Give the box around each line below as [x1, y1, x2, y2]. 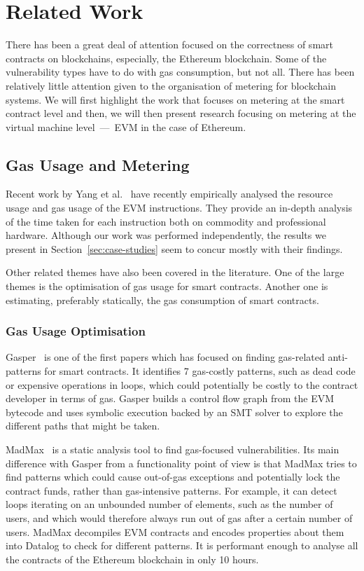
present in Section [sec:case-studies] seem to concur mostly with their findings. [6, 241, 343, 256]
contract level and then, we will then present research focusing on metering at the [6, 106, 356, 121]
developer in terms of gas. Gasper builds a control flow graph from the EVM [6, 391, 335, 406]
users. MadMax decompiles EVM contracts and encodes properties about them [6, 524, 344, 539]
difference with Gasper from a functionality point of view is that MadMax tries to [6, 455, 357, 470]
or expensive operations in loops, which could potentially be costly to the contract [6, 377, 358, 392]
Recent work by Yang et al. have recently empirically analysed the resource [6, 186, 333, 201]
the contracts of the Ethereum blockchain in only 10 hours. [6, 551, 259, 566]
